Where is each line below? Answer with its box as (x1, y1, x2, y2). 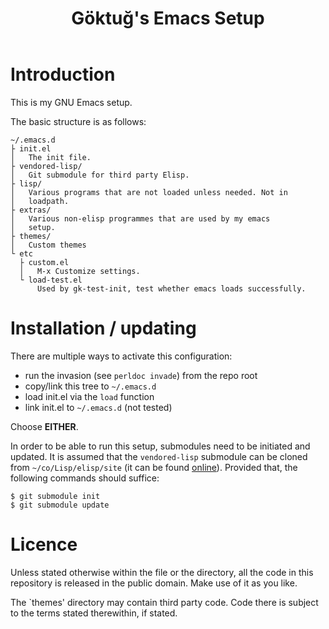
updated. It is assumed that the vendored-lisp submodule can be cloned (10, 450, 308, 462)
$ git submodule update (10, 500, 110, 510)
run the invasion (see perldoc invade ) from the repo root (24, 369, 258, 381)
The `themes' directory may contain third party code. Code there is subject (10, 596, 319, 608)
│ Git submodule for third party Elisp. (10, 170, 190, 180)
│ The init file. (10, 152, 92, 162)
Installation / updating (10, 317, 197, 340)
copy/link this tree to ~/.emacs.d (24, 380, 157, 392)
